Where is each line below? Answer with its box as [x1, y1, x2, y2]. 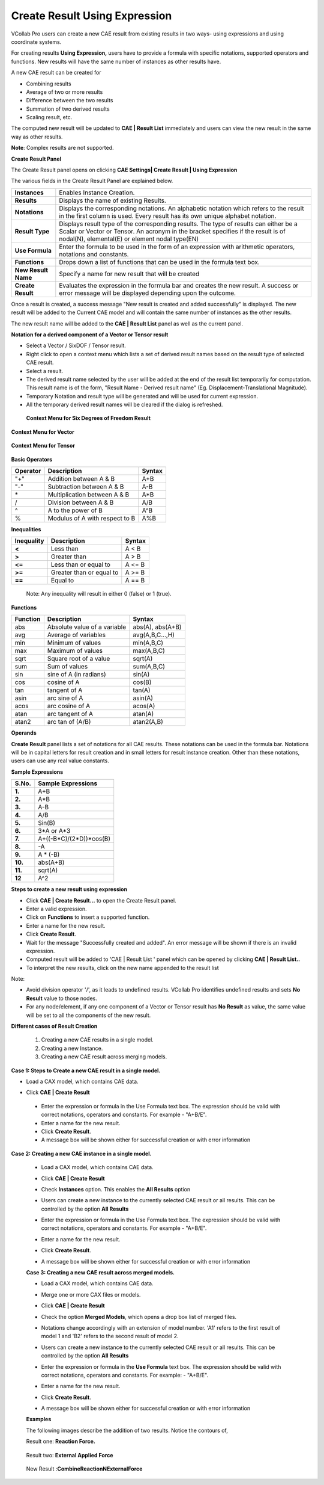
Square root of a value [47, 655, 110, 663]
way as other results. [11, 133, 63, 140]
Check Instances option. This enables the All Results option [41, 1185, 191, 1193]
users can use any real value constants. [11, 757, 109, 764]
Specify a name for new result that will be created [59, 270, 200, 278]
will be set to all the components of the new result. [26, 1011, 151, 1019]
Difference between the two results [26, 97, 113, 104]
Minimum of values [47, 638, 101, 647]
